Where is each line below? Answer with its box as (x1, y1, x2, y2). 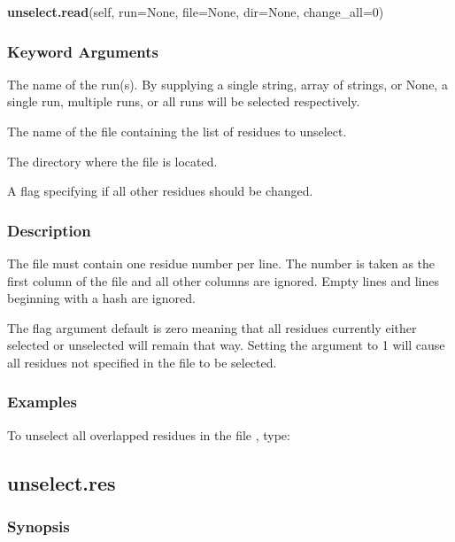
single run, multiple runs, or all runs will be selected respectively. (7, 92, 360, 111)
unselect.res (7, 468, 116, 496)
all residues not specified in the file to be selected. (7, 352, 277, 371)
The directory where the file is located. (7, 151, 218, 170)
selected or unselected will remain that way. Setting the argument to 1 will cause (7, 336, 445, 354)
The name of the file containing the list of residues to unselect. (7, 122, 347, 140)
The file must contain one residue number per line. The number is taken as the (7, 254, 436, 272)
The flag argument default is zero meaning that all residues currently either (7, 318, 417, 337)
